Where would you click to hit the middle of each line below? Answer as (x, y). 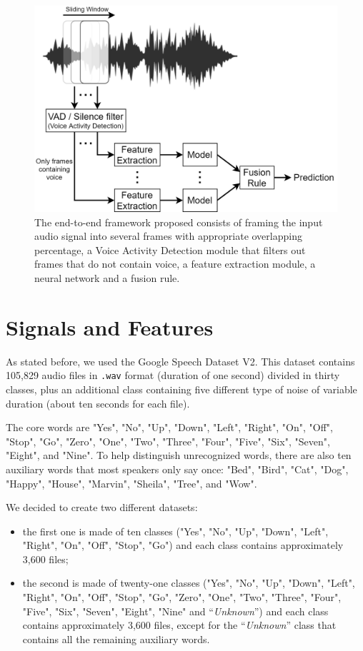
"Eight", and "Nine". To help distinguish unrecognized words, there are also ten (179, 455)
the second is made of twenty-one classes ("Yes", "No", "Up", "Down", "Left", (189, 583)
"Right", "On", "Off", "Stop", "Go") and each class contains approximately (183, 545)
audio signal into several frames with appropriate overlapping (168, 236)
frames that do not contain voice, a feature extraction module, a (175, 264)
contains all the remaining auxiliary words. (116, 639)
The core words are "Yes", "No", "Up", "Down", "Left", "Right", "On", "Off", (169, 427)
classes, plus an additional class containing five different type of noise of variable (181, 389)
